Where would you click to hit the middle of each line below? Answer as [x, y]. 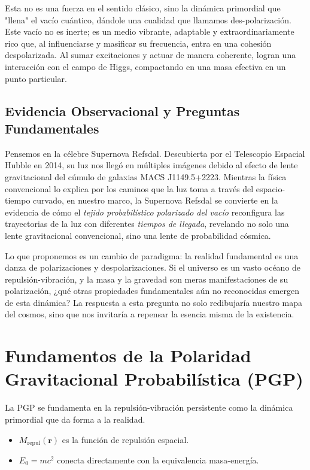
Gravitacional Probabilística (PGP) [154, 379]
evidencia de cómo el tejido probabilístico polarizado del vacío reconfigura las [145, 212]
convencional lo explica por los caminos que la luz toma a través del [129, 188]
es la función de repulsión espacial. [125, 439]
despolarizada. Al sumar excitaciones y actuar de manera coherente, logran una [151, 55]
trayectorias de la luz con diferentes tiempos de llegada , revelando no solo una [147, 224]
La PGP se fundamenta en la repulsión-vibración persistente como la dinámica [149, 407]
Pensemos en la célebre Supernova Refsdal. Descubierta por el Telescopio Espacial [155, 153]
